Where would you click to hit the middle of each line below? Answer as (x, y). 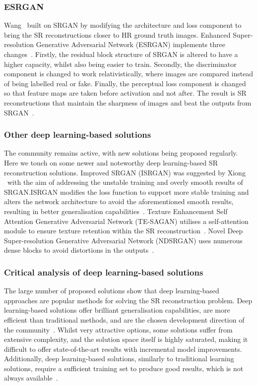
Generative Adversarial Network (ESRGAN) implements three (130, 44)
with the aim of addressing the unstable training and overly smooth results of (125, 182)
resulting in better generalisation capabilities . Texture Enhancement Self (116, 211)
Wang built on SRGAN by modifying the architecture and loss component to (123, 25)
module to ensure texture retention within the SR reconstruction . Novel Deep (124, 231)
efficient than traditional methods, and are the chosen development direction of (124, 319)
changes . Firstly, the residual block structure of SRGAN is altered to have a (121, 54)
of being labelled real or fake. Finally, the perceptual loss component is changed (125, 83)
